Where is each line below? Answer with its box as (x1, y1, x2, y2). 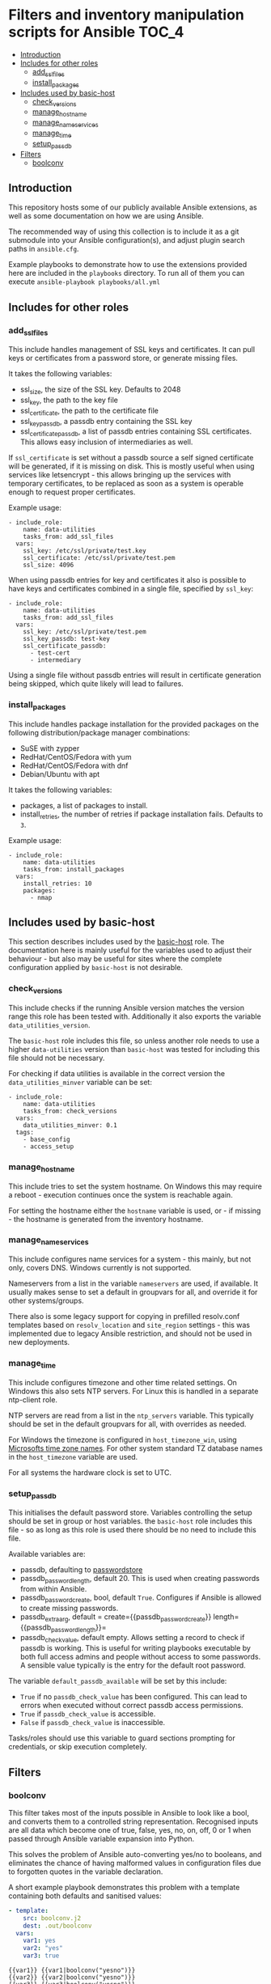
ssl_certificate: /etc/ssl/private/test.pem (23, 554, 176, 562)
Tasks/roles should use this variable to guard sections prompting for (8, 1733, 236, 1743)
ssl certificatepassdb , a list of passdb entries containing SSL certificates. (19, 426, 252, 439)
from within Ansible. (19, 1584, 87, 1594)
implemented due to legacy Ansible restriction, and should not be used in (8, 1329, 252, 1338)
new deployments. (8, 1338, 70, 1347)
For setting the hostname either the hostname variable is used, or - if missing (8, 1206, 261, 1215)
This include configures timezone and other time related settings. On (8, 1377, 237, 1387)
